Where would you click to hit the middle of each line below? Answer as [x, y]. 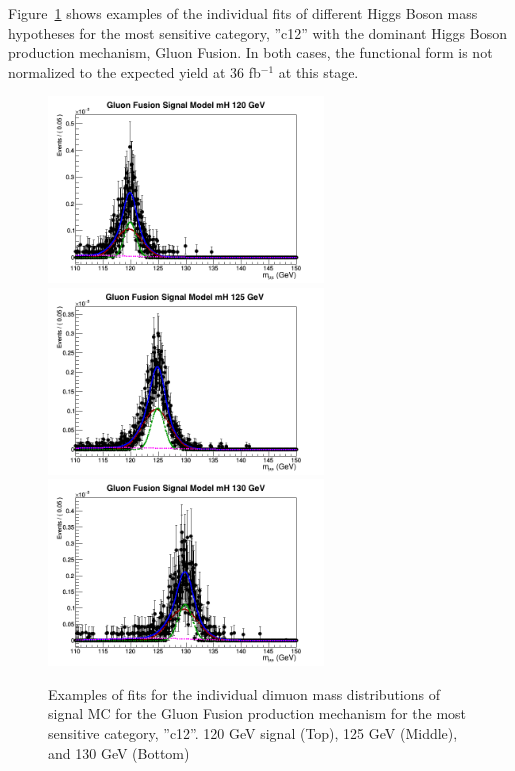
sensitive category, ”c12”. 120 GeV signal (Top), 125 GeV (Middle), [253, 733]
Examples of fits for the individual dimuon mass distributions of [244, 693]
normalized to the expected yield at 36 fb [134, 71]
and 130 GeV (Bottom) [119, 752]
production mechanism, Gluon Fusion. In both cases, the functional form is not [250, 52]
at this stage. [318, 71]
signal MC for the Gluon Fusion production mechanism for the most [257, 713]
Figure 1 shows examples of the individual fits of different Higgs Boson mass [243, 13]
